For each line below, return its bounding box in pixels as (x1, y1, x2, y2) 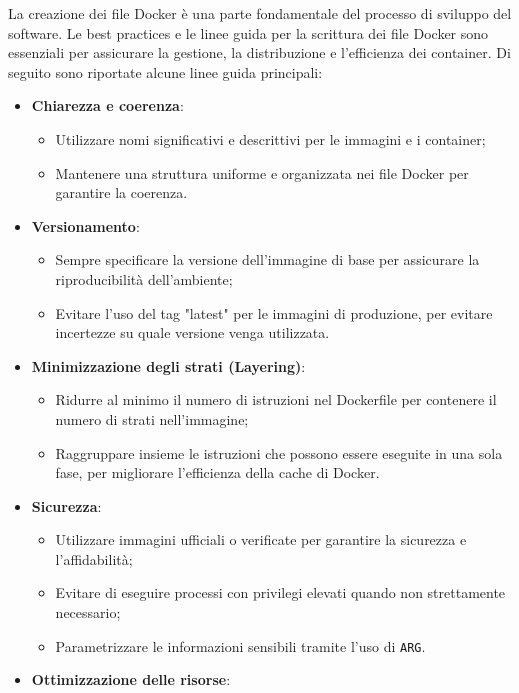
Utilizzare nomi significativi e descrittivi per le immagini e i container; (55, 128, 486, 149)
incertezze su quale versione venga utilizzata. (55, 322, 330, 343)
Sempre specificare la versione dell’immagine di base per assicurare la (55, 249, 480, 270)
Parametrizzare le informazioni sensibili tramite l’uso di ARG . (55, 635, 426, 656)
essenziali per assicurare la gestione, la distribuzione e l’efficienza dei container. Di (8, 42, 511, 63)
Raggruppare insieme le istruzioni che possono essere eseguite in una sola (55, 442, 503, 463)
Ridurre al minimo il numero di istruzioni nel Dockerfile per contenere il (55, 389, 497, 410)
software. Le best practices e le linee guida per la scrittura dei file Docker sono (8, 22, 489, 43)
